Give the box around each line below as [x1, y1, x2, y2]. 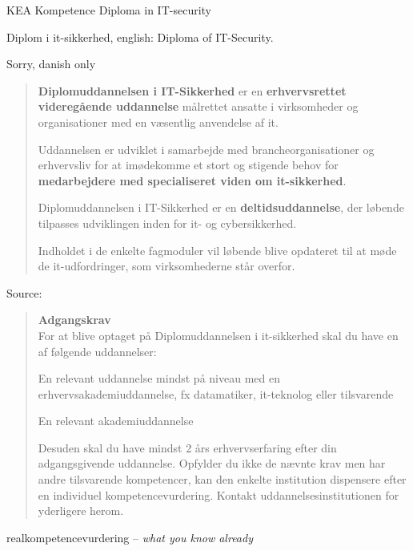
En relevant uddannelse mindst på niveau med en [38, 370, 280, 387]
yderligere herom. [38, 502, 124, 519]
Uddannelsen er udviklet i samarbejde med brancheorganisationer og [38, 140, 375, 157]
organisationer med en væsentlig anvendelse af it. [38, 113, 279, 130]
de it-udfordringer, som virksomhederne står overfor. [38, 257, 295, 274]
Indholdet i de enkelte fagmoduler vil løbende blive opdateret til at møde [38, 241, 397, 258]
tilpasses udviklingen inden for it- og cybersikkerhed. [38, 214, 297, 231]
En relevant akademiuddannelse [38, 412, 194, 429]
